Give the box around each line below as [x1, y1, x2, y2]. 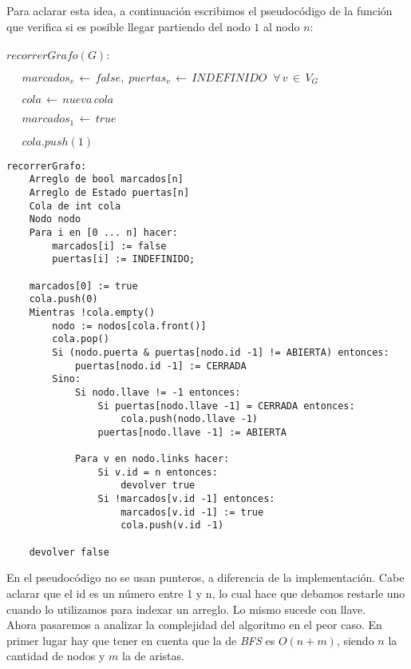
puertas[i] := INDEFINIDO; [52, 253, 196, 265]
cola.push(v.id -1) [121, 520, 224, 532]
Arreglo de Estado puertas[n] [29, 187, 190, 198]
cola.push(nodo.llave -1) [121, 413, 258, 425]
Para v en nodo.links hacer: [74, 453, 230, 465]
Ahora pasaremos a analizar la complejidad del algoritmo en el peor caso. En [6, 616, 382, 633]
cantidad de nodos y [6, 647, 105, 664]
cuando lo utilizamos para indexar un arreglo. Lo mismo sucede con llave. [6, 600, 366, 617]
